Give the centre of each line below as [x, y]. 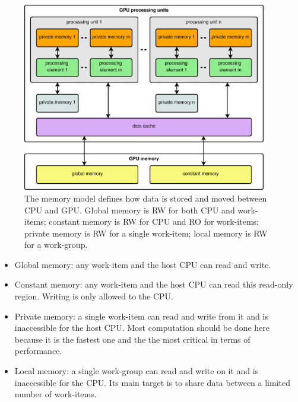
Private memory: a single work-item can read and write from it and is [141, 316]
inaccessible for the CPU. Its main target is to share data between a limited [152, 382]
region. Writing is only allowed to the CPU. [94, 296]
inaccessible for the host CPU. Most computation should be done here [142, 328]
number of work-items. [56, 394]
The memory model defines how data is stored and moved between [146, 198]
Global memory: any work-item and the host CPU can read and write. [143, 264]
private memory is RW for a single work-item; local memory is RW [146, 233]
